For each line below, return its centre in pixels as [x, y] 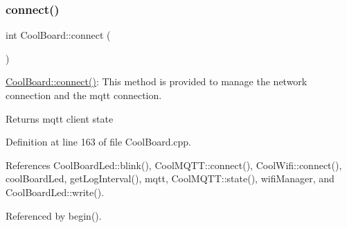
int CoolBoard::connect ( [58, 35]
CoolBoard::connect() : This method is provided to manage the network [157, 81]
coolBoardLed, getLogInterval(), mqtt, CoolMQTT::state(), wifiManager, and [170, 178]
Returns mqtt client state [60, 118]
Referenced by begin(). [54, 215]
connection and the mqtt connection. [84, 95]
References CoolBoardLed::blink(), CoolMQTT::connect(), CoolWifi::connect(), [174, 165]
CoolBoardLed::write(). [55, 192]
